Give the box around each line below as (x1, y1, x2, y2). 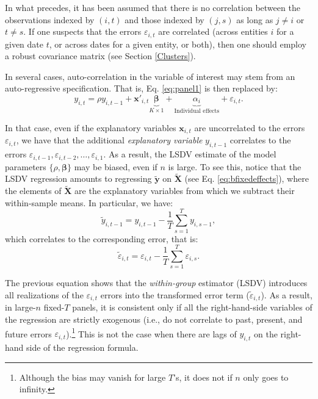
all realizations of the (5, 288, 84, 301)
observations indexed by (5, 13, 95, 26)
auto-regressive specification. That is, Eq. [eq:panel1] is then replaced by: (5, 82, 278, 95)
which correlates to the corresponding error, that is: (5, 232, 198, 245)
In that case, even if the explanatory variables (5, 121, 176, 134)
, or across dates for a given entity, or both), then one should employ (49, 37, 306, 50)
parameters (5, 160, 46, 173)
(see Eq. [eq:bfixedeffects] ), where (184, 172, 309, 185)
